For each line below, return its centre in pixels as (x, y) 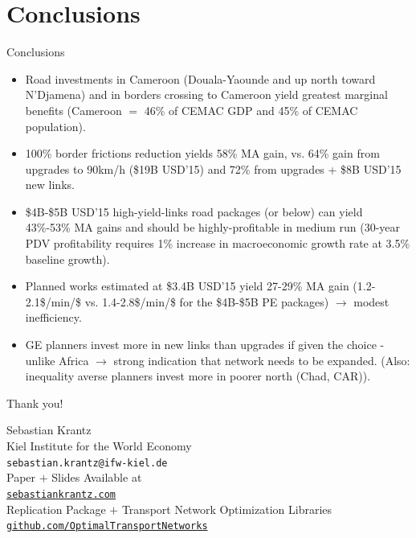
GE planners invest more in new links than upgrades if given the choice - (205, 345)
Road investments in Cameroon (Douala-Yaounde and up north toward (200, 78)
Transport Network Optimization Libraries (227, 509)
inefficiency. (53, 317)
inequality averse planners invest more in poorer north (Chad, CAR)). (198, 376)
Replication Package (56, 509)
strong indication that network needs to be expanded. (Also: (262, 360)
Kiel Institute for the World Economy (99, 446)
